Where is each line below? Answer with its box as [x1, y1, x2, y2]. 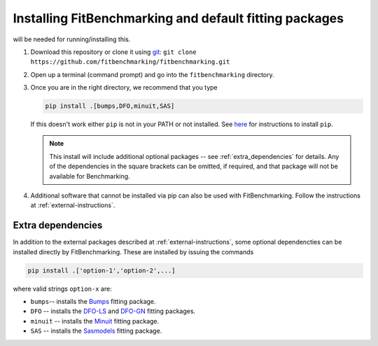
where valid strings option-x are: [13, 284, 112, 293]
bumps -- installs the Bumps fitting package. [30, 298, 157, 306]
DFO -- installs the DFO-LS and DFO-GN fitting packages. [30, 307, 196, 315]
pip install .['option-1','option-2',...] [27, 266, 176, 275]
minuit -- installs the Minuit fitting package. [30, 317, 160, 325]
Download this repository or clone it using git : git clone [30, 48, 197, 56]
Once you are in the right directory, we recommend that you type [30, 83, 218, 92]
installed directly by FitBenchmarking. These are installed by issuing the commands [13, 247, 254, 256]
